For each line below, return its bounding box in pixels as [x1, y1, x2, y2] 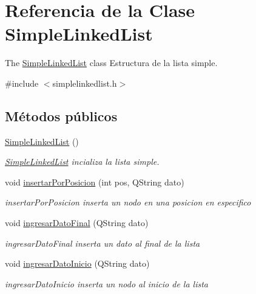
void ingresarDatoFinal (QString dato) [5, 216, 149, 229]
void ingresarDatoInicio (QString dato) [5, 257, 150, 270]
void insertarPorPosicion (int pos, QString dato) [5, 175, 184, 188]
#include [5, 76, 39, 89]
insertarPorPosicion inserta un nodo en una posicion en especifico [5, 196, 251, 209]
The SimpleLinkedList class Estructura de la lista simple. [5, 56, 218, 69]
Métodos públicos [5, 106, 118, 125]
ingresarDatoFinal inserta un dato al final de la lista [5, 236, 200, 249]
